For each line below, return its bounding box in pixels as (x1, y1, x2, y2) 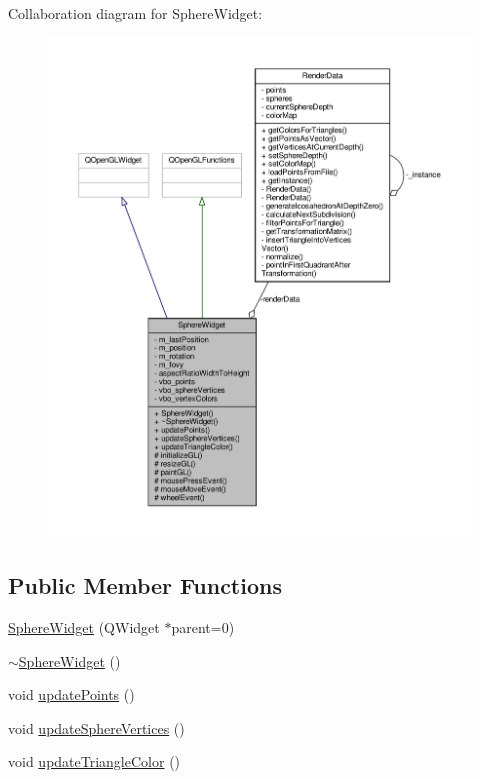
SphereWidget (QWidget (8, 617, 160, 638)
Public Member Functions (8, 570, 282, 601)
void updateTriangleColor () (8, 751, 181, 772)
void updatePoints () (8, 684, 135, 705)
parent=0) (171, 617, 235, 638)
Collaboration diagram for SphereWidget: (8, 3, 263, 23)
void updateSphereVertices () (8, 717, 185, 738)
